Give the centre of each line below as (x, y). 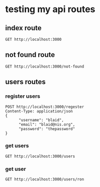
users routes (26, 82)
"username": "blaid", (41, 120)
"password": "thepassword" (47, 129)
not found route (30, 55)
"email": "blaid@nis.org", (47, 124)
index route (23, 28)
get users (17, 146)
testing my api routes (50, 9)
